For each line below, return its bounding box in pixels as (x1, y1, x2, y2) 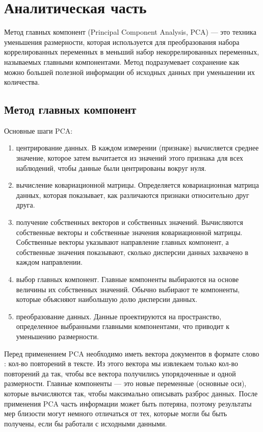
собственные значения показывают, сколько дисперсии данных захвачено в (16, 246, 249, 257)
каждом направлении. (16, 257, 83, 267)
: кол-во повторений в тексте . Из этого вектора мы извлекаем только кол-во (4, 358, 239, 369)
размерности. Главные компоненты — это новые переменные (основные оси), (4, 378, 247, 389)
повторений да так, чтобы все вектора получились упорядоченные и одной (4, 368, 236, 378)
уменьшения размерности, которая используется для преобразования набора (4, 36, 240, 47)
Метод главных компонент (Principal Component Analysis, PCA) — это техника (4, 27, 256, 37)
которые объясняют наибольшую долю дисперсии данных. (16, 294, 198, 304)
